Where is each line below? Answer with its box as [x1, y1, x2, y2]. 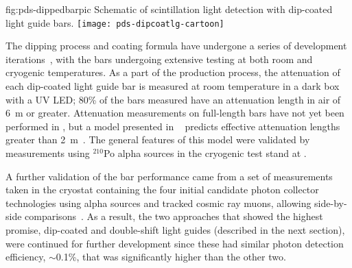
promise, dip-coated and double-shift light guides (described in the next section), [5, 222, 345, 236]
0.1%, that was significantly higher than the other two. [56, 249, 286, 264]
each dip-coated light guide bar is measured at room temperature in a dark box [5, 79, 340, 93]
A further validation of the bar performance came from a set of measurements [5, 169, 333, 183]
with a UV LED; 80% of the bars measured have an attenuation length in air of [5, 92, 341, 106]
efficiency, [5, 249, 46, 264]
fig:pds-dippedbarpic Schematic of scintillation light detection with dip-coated [5, 2, 333, 16]
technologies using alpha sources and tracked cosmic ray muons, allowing [5, 195, 312, 210]
